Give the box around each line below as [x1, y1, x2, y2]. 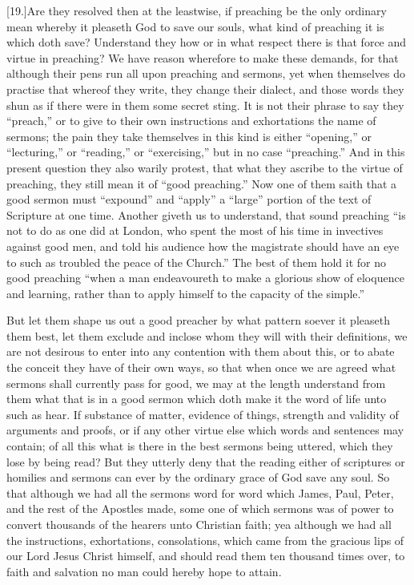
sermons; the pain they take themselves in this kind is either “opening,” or [6, 127, 372, 144]
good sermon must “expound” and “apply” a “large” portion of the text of [6, 191, 372, 208]
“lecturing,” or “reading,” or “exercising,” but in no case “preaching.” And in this [6, 143, 405, 160]
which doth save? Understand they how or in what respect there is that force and [6, 34, 407, 50]
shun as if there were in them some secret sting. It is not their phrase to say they [6, 96, 404, 113]
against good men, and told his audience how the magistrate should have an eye [6, 237, 400, 254]
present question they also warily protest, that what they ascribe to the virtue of [6, 159, 403, 175]
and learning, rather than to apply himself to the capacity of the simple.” [6, 284, 365, 301]
